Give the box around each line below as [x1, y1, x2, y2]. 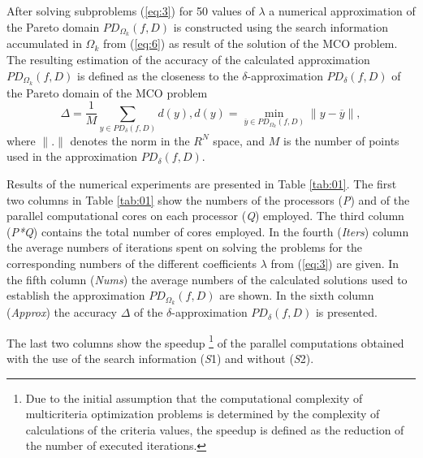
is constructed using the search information [173, 18, 388, 35]
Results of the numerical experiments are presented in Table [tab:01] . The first [6, 175, 397, 192]
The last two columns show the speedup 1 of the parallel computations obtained [6, 331, 404, 351]
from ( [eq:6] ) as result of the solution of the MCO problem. [102, 35, 398, 52]
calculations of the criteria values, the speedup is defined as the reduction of [25, 421, 404, 438]
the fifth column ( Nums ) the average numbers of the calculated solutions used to [6, 270, 408, 287]
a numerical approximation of [269, 2, 416, 19]
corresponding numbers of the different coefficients [6, 255, 257, 272]
